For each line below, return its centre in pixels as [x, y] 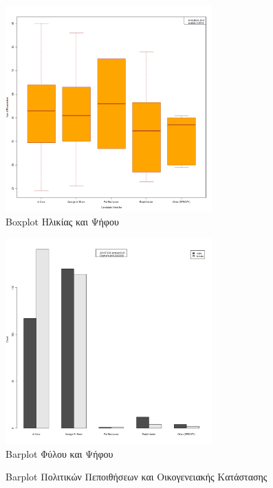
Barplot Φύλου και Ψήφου [59, 453]
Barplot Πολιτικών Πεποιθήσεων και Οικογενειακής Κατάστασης [136, 477]
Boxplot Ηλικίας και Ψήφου [62, 221]
